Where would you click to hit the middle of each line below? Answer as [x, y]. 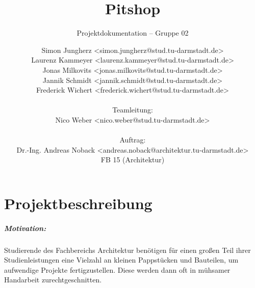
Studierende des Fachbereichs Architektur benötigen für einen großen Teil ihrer [127, 250]
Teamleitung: [133, 110]
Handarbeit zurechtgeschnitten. [53, 280]
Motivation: [25, 228]
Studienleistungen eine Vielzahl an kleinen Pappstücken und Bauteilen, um [121, 260]
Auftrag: [133, 140]
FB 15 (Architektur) [133, 160]
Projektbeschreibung [78, 203]
